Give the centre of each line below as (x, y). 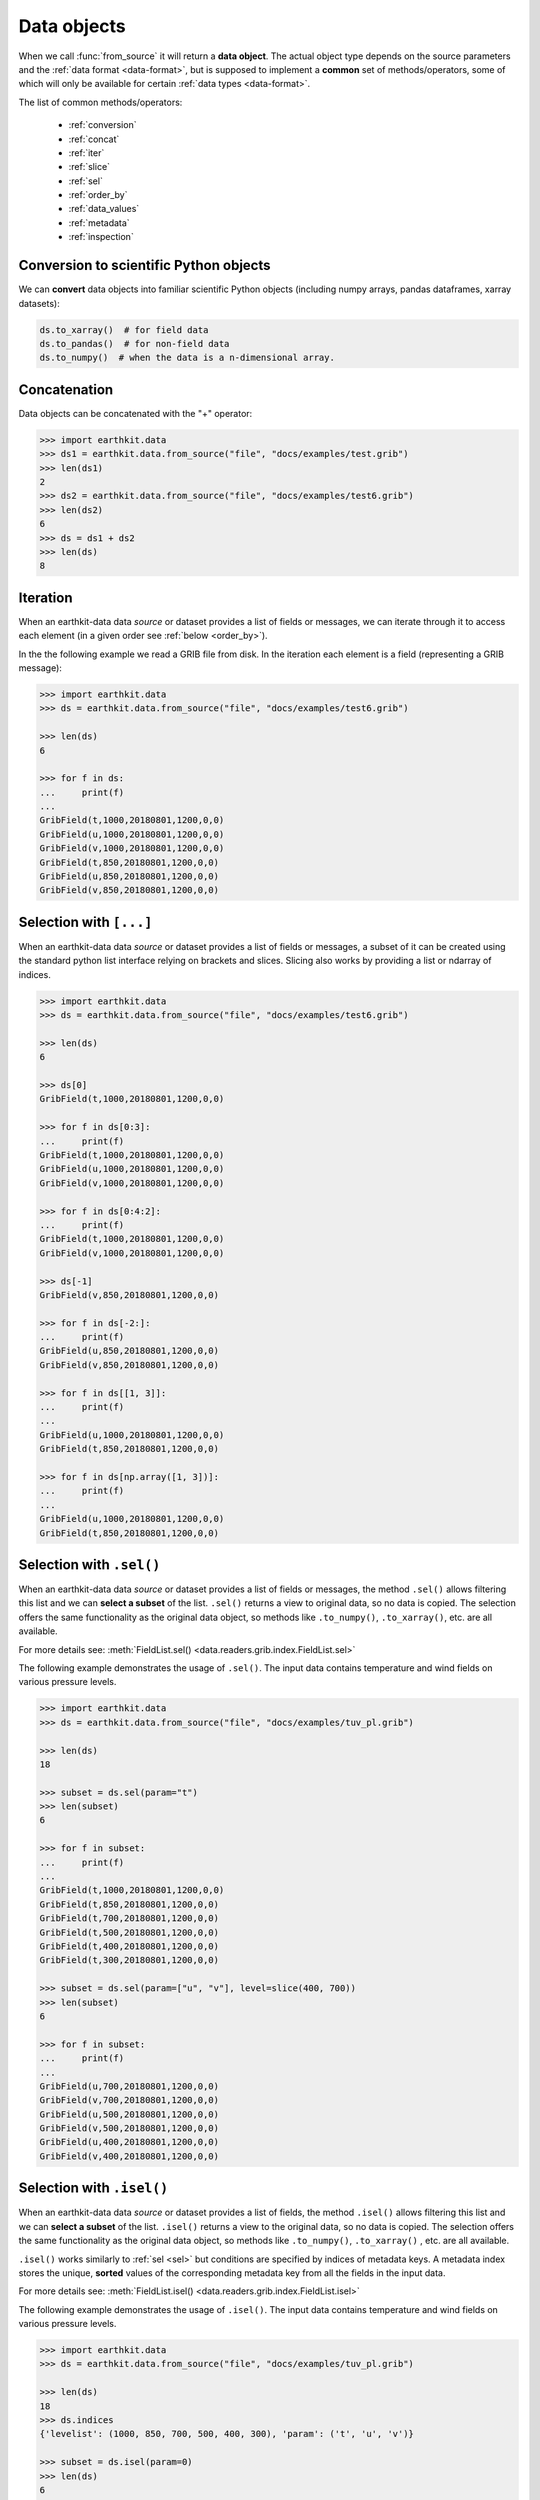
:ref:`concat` (94, 139)
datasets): (39, 303)
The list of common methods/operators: (100, 102)
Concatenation (66, 389)
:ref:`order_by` (98, 195)
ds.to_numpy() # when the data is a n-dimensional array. (187, 358)
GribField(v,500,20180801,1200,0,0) (129, 2128)
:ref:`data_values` (104, 209)
